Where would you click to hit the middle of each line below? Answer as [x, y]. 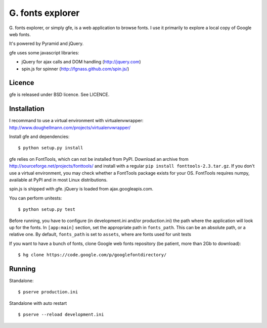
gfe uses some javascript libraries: [44, 52]
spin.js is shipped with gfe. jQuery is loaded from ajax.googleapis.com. [81, 189]
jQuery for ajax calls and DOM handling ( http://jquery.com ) [81, 62]
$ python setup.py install [51, 148]
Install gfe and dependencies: [39, 137]
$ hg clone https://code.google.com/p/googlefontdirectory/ [92, 255]
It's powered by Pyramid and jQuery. [46, 44]
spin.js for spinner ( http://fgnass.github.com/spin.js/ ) [75, 69]
